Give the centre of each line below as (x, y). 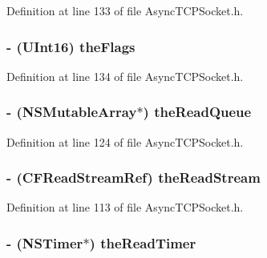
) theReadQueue (197, 112)
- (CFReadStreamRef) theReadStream (133, 177)
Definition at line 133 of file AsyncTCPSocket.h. (125, 10)
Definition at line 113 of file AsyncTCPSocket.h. (125, 207)
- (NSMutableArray (72, 112)
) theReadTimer (143, 242)
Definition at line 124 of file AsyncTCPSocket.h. (125, 141)
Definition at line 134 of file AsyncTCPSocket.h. (125, 76)
